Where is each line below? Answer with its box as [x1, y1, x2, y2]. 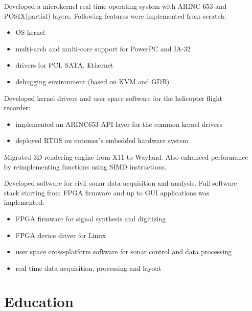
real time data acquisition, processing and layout [15, 263, 161, 273]
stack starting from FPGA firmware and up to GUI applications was [4, 187, 209, 197]
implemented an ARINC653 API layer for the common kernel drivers [15, 119, 222, 129]
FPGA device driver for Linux [15, 230, 106, 240]
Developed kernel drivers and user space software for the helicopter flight [4, 93, 223, 103]
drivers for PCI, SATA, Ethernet [15, 60, 114, 70]
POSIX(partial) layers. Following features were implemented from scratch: [4, 10, 226, 21]
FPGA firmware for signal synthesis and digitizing [15, 213, 166, 223]
